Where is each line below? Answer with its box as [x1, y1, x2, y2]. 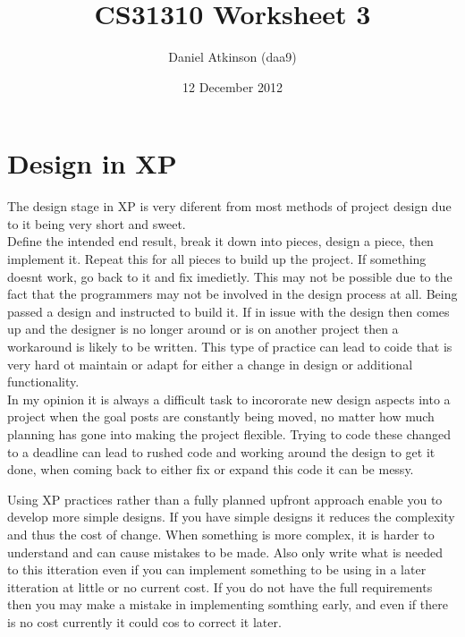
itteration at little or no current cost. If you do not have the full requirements [7, 577, 433, 596]
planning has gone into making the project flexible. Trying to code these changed [7, 424, 452, 443]
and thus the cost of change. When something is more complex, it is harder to [7, 524, 435, 543]
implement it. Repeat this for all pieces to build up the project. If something [7, 250, 427, 268]
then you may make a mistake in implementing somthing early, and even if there [7, 595, 448, 614]
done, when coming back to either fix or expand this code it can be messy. [7, 460, 414, 479]
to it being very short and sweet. [7, 214, 186, 233]
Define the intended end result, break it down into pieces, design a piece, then [7, 232, 434, 251]
